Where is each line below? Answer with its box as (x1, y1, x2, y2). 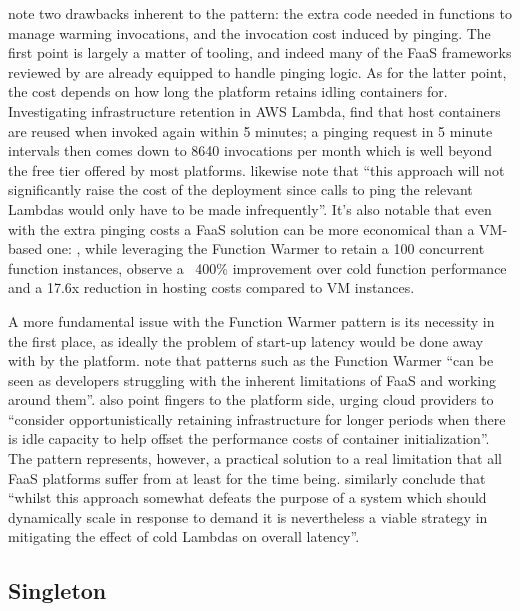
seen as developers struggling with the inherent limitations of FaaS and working (8, 369, 497, 390)
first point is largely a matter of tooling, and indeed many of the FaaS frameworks (8, 42, 512, 63)
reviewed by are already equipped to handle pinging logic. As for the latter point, (8, 61, 507, 82)
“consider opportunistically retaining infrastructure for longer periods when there (8, 408, 506, 429)
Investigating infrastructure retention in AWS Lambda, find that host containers (8, 100, 501, 121)
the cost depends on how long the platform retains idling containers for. (8, 81, 448, 102)
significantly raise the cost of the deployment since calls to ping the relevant (8, 179, 473, 200)
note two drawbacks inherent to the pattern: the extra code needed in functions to (8, 3, 512, 23)
